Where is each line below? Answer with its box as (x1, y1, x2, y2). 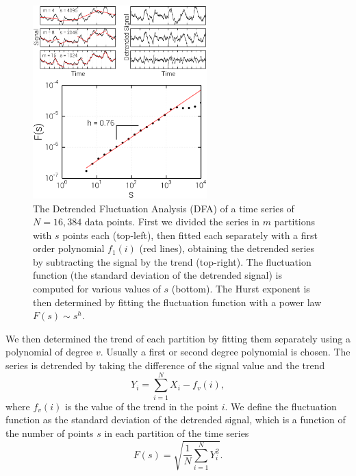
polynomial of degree (5, 345, 93, 359)
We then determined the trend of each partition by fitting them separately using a (5, 331, 351, 345)
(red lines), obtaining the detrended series (139, 241, 315, 255)
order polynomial (33, 241, 105, 255)
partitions (274, 214, 315, 229)
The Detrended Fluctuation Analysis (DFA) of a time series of (33, 201, 294, 215)
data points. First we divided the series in (84, 214, 260, 229)
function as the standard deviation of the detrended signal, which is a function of (5, 412, 346, 427)
